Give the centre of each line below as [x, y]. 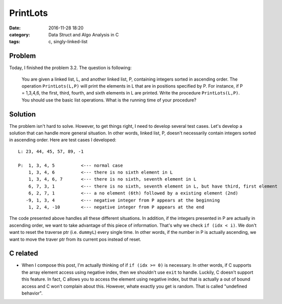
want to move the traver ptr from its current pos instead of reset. [75, 239]
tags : [15, 42]
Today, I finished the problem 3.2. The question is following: [70, 68]
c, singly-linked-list [68, 42]
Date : [15, 28]
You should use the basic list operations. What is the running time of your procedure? [109, 100]
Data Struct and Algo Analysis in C [84, 34]
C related [24, 253]
